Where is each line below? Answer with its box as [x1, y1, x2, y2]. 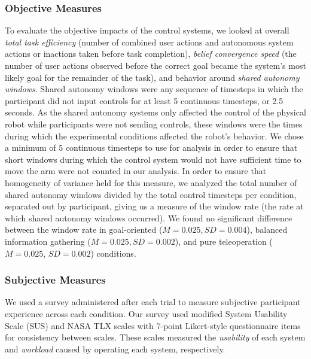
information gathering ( [5, 235, 91, 247]
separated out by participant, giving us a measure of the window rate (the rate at [5, 200, 304, 212]
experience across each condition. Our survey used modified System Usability [5, 307, 288, 320]
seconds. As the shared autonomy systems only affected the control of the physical [5, 106, 306, 118]
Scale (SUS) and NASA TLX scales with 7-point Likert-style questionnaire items [5, 319, 301, 331]
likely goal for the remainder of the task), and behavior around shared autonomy [5, 71, 300, 83]
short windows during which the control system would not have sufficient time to [5, 153, 301, 165]
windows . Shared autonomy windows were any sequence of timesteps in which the [5, 83, 303, 95]
